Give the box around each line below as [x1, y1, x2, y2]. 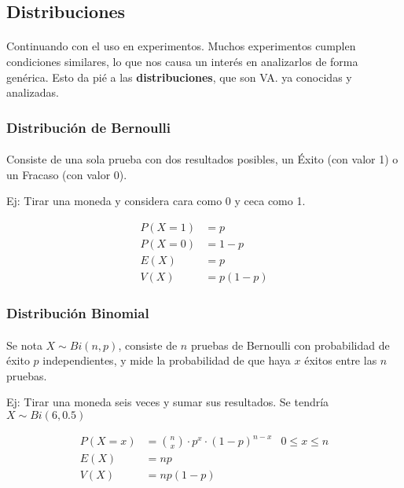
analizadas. [6, 84, 59, 101]
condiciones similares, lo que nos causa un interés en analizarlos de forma [6, 53, 358, 69]
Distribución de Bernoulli [6, 117, 171, 137]
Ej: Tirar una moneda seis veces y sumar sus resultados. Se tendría [6, 394, 329, 410]
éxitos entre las [304, 352, 377, 369]
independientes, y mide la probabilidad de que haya [42, 352, 291, 369]
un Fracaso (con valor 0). [6, 166, 127, 182]
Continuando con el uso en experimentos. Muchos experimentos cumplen [6, 38, 356, 54]
